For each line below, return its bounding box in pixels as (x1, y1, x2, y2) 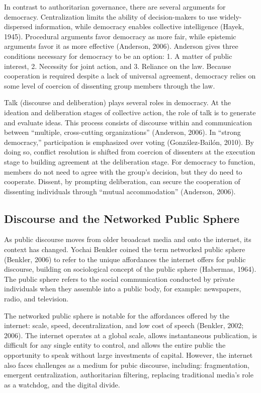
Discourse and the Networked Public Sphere (4, 210, 240, 226)
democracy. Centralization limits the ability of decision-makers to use (4, 11, 217, 22)
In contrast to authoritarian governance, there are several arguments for (4, 2, 226, 12)
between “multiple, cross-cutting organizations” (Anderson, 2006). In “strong (4, 127, 241, 137)
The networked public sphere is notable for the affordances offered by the (4, 310, 230, 321)
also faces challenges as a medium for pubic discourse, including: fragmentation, (4, 359, 249, 370)
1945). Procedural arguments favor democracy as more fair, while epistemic (4, 31, 236, 41)
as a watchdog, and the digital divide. (4, 379, 120, 389)
